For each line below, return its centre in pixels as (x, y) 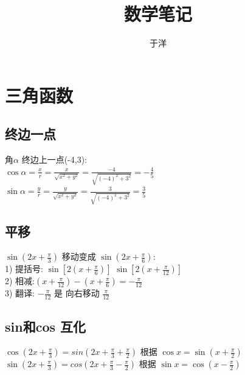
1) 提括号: (24, 269)
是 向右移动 (77, 293)
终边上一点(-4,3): (54, 159)
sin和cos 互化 (46, 326)
